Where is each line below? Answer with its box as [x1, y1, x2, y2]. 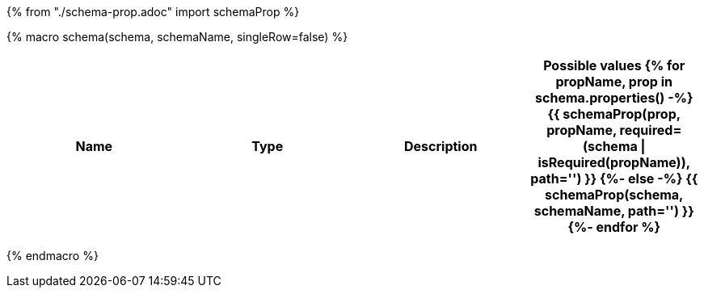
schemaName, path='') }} [533, 203, 694, 219]
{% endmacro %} [6, 249, 99, 262]
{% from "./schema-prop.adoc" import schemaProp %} [6, 5, 300, 19]
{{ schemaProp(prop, [547, 106, 681, 122]
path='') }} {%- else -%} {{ [530, 170, 698, 187]
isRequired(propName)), [537, 154, 690, 170]
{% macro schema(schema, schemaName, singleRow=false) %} [6, 30, 348, 44]
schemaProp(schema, [545, 187, 684, 203]
